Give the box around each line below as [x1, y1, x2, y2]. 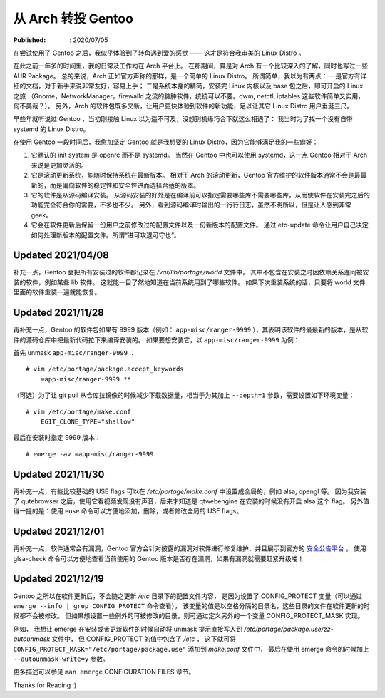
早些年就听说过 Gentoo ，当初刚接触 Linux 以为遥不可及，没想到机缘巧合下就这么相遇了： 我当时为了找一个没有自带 [13, 115, 353, 123]
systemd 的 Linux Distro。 [13, 125, 90, 133]
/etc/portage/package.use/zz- [243, 625, 334, 633]
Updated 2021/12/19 [13, 573, 105, 585]
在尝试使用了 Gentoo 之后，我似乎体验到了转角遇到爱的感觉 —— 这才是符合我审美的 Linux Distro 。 [13, 48, 306, 57]
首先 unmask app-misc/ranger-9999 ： [13, 348, 136, 356]
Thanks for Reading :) [13, 681, 77, 689]
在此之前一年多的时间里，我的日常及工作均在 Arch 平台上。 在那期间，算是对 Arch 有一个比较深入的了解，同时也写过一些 [13, 61, 369, 71]
